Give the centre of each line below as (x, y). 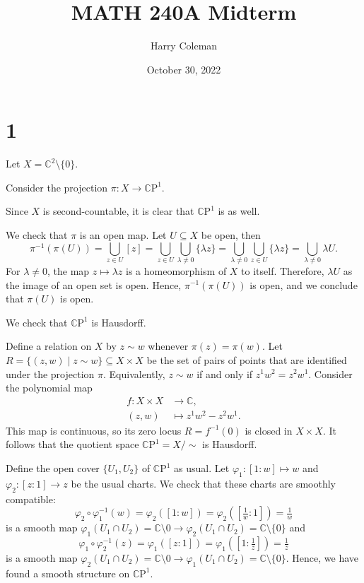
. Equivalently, (134, 373)
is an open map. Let (123, 235)
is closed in (269, 430)
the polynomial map (49, 388)
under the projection (50, 373)
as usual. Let (202, 468)
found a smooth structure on (68, 573)
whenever (168, 346)
